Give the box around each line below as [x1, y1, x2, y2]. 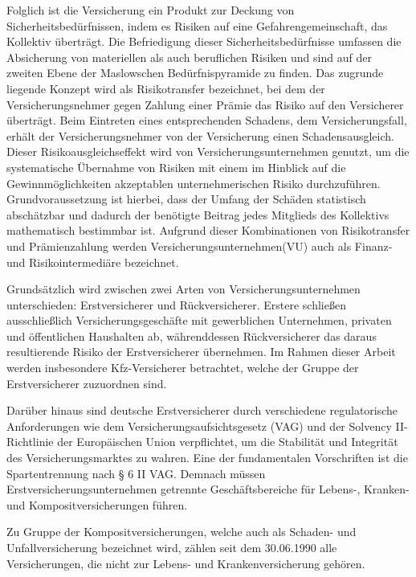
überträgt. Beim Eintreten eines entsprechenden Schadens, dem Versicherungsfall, [6, 112, 407, 129]
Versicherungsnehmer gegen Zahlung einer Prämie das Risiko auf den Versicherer [6, 96, 404, 113]
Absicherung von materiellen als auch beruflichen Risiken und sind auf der [6, 48, 372, 65]
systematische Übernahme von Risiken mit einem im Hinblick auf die [6, 158, 346, 175]
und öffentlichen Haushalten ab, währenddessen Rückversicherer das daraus [6, 327, 377, 344]
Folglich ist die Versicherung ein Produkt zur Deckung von [6, 2, 295, 18]
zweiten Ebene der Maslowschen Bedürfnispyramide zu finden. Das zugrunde [6, 64, 384, 81]
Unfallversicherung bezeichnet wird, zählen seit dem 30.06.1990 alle [6, 539, 337, 555]
